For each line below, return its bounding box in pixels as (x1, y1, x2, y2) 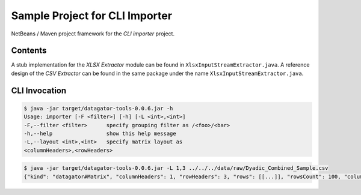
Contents (11, 46, 47, 56)
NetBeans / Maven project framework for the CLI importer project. (11, 30, 174, 37)
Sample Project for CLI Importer (11, 9, 173, 22)
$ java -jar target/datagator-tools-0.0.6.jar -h (23, 105, 173, 112)
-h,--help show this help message (23, 130, 177, 137)
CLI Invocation (11, 85, 67, 95)
